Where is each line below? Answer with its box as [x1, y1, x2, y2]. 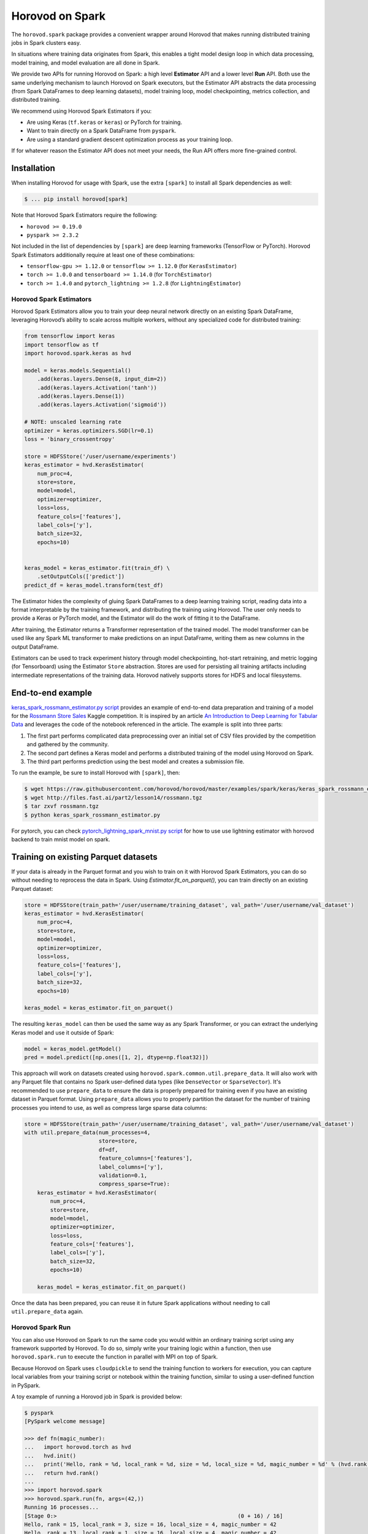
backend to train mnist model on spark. [11, 835, 110, 843]
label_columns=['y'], [98, 1163, 164, 1170]
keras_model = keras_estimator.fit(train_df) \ [24, 565, 170, 571]
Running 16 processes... [24, 1504, 99, 1511]
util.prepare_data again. [11, 1308, 84, 1316]
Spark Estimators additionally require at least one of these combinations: [11, 251, 195, 258]
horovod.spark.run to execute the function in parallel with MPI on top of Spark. [11, 1353, 218, 1360]
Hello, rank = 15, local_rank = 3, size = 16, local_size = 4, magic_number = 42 [24, 1521, 277, 1528]
